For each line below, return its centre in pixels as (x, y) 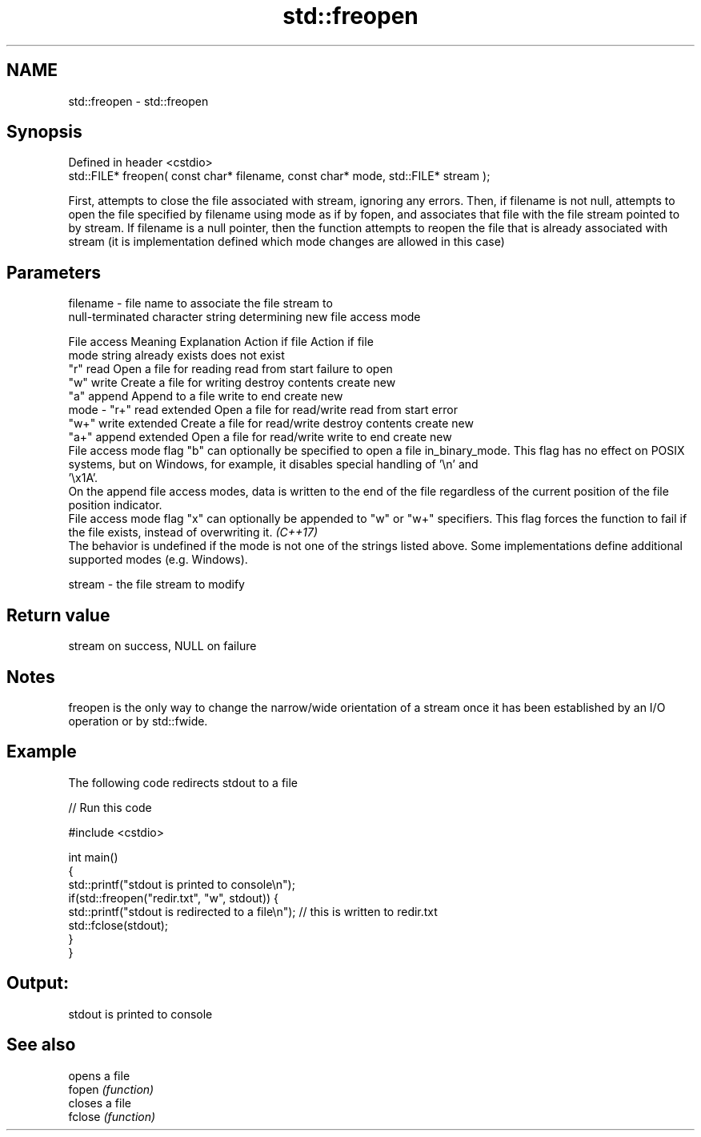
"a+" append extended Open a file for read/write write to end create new (260, 437)
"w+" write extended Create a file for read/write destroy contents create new (271, 424)
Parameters (54, 272)
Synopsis (44, 132)
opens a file (99, 1075)
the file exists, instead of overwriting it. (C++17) (193, 532)
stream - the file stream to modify (156, 585)
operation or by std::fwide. (138, 721)
